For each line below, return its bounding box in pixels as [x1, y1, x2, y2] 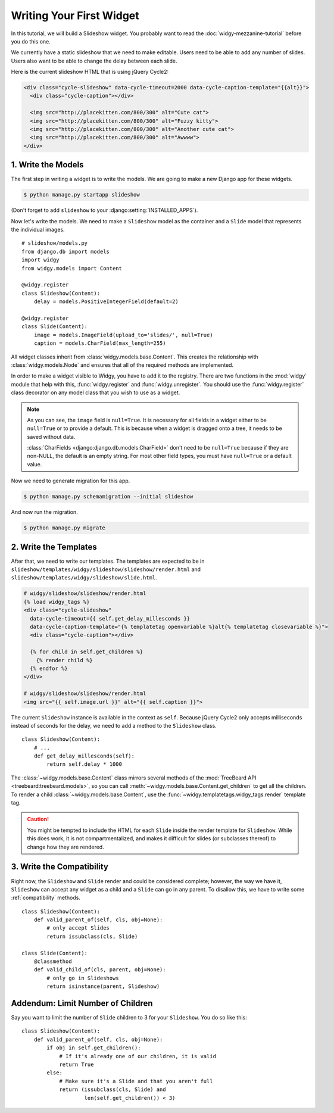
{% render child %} [36, 657, 93, 663]
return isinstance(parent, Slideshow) [46, 983, 160, 990]
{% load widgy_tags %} [23, 598, 90, 605]
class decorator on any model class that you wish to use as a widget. [11, 389, 180, 396]
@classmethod [33, 958, 72, 965]
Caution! [27, 816, 49, 823]
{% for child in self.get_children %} [30, 649, 143, 655]
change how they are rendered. [27, 843, 104, 850]
